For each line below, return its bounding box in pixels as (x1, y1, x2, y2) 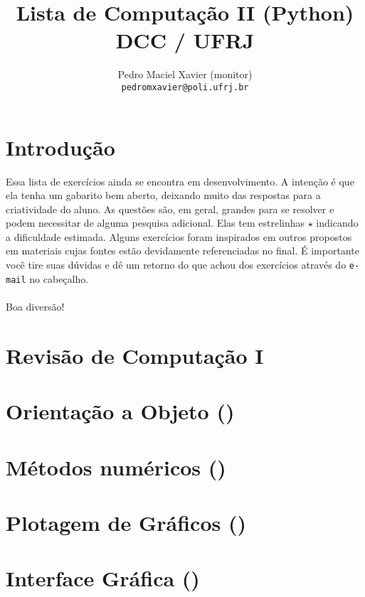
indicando (316, 215, 359, 230)
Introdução (6, 132, 115, 161)
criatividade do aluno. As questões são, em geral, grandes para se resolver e (6, 201, 334, 216)
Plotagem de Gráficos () (6, 507, 246, 537)
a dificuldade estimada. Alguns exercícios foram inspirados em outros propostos (6, 229, 352, 244)
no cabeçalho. (29, 271, 89, 286)
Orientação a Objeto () (6, 397, 235, 426)
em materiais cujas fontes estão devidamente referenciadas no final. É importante (6, 243, 359, 258)
